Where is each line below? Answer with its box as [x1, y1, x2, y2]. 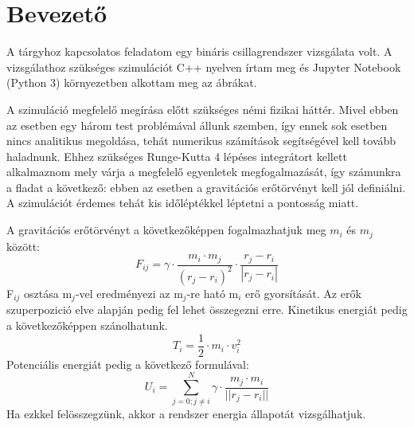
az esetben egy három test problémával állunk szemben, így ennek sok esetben [6, 116, 388, 133]
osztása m [24, 284, 72, 301]
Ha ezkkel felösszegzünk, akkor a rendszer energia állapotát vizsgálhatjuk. [6, 405, 366, 422]
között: [6, 237, 40, 254]
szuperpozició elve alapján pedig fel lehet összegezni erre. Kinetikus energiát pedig [6, 301, 408, 318]
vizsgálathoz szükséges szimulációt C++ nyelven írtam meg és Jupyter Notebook [6, 58, 401, 75]
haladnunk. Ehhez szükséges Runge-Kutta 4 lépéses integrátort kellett [6, 147, 347, 164]
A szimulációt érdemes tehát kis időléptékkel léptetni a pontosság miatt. [6, 194, 359, 211]
